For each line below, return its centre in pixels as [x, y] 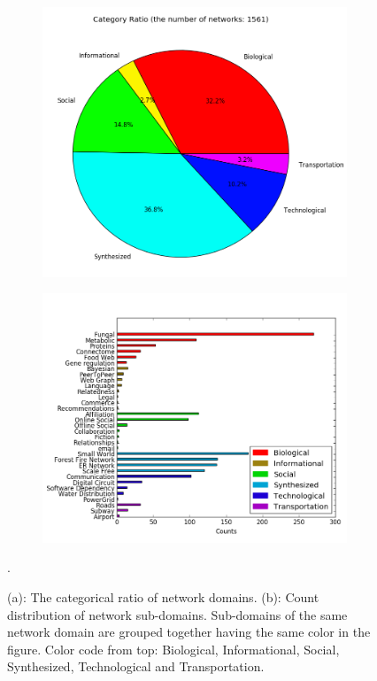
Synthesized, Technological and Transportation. [136, 666]
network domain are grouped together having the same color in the [189, 632]
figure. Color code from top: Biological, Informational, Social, [173, 649]
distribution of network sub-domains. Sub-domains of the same [177, 614]
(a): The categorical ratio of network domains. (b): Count [163, 597]
